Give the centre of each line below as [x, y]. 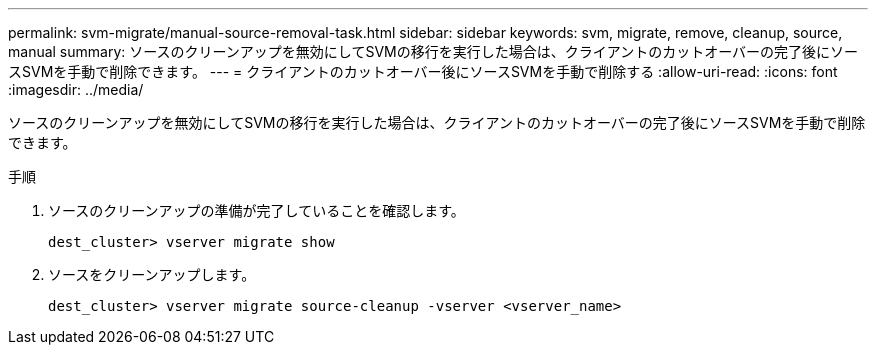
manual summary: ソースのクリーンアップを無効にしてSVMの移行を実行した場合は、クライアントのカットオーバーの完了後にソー [433, 51]
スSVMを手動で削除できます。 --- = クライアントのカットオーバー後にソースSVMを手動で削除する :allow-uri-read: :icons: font [423, 71]
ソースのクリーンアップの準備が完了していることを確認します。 [256, 210]
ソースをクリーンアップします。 [152, 274]
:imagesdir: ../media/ [76, 89]
